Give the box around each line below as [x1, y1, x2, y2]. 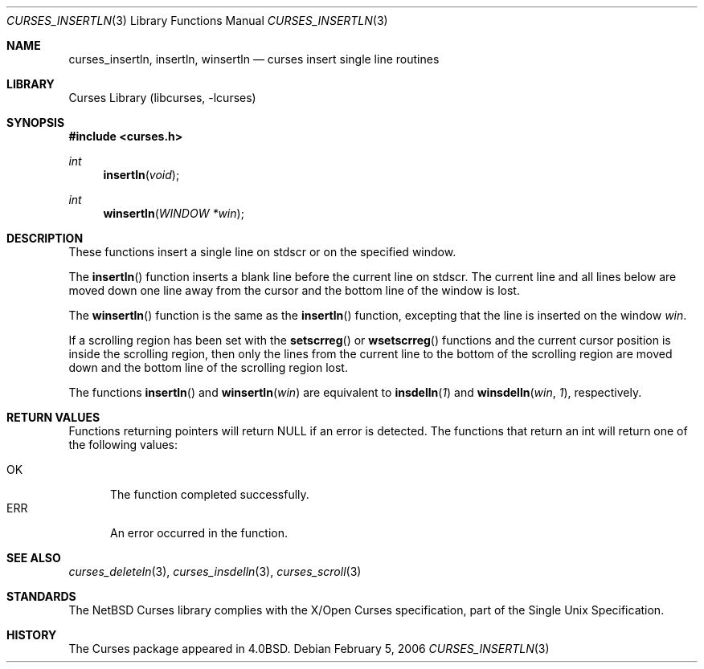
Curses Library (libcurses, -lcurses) [68, 91, 256, 104]
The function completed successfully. [110, 487, 309, 501]
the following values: [68, 438, 178, 451]
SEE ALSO [6, 551, 61, 565]
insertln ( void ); [103, 168, 180, 182]
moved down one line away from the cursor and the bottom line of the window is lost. [68, 284, 520, 297]
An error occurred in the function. [110, 526, 288, 540]
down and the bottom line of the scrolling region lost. [68, 361, 348, 374]
